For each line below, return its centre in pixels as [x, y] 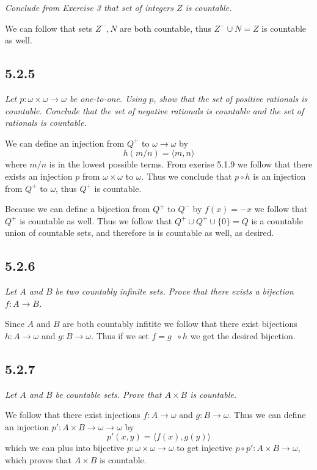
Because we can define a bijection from [78, 209]
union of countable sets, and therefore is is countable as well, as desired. [140, 233]
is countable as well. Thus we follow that [96, 220]
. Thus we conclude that [187, 176]
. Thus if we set [120, 335]
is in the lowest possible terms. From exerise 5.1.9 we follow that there [181, 164]
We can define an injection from [65, 143]
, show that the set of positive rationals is [231, 98]
